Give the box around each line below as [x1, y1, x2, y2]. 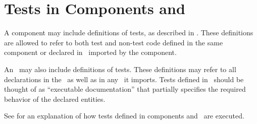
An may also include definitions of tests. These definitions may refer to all [4, 64, 236, 74]
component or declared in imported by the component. [4, 47, 177, 57]
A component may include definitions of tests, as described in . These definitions [4, 27, 253, 38]
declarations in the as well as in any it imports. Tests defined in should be [4, 74, 244, 84]
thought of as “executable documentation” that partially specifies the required [4, 84, 246, 94]
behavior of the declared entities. [4, 93, 106, 104]
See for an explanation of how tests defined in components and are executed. [4, 110, 244, 121]
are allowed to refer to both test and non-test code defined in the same [4, 37, 223, 47]
